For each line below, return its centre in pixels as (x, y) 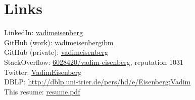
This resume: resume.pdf (42, 91)
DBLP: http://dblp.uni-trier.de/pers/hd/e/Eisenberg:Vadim (97, 82)
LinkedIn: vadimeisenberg (43, 32)
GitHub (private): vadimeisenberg (56, 52)
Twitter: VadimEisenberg (43, 72)
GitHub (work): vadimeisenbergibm (59, 42)
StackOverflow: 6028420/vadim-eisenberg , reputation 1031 (94, 62)
